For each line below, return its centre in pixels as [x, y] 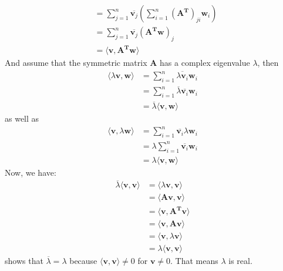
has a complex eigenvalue [205, 63]
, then [268, 63]
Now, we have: [31, 172]
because [83, 261]
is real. [240, 261]
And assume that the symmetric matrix [76, 63]
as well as [22, 118]
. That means [194, 261]
